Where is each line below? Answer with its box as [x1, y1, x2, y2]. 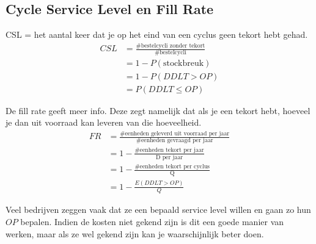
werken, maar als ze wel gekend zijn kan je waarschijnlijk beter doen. [6, 227, 264, 240]
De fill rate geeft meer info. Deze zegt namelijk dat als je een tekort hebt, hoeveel [6, 104, 310, 117]
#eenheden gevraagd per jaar [136, 137, 213, 144]
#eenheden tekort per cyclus [134, 163, 210, 170]
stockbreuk [163, 59, 204, 68]
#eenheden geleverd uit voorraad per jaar [120, 130, 230, 137]
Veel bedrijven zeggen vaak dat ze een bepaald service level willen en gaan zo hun [6, 203, 311, 216]
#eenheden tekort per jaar [134, 147, 204, 154]
